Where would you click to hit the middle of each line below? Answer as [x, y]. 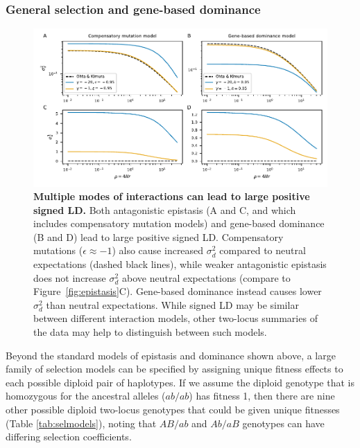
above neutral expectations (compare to [206, 277]
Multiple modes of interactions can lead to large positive [172, 196]
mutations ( [58, 250]
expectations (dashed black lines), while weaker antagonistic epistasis [180, 264]
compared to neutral [263, 250]
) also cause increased [158, 250]
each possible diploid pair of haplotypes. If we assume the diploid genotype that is [180, 382]
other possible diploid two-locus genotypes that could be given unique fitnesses [173, 410]
